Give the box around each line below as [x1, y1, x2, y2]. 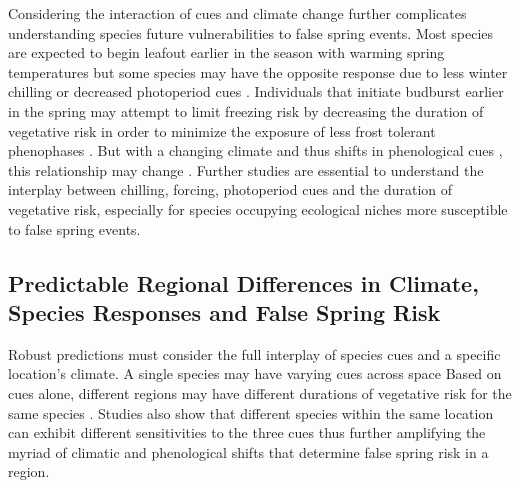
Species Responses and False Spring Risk [8, 296, 441, 327]
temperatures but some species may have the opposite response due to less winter [8, 61, 508, 82]
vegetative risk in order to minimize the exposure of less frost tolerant [8, 120, 436, 141]
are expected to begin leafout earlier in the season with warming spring [8, 42, 445, 63]
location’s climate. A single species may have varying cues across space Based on [8, 363, 502, 384]
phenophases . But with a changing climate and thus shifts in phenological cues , [8, 140, 503, 161]
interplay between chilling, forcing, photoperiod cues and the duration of [8, 179, 453, 200]
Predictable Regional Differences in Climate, [8, 267, 479, 298]
